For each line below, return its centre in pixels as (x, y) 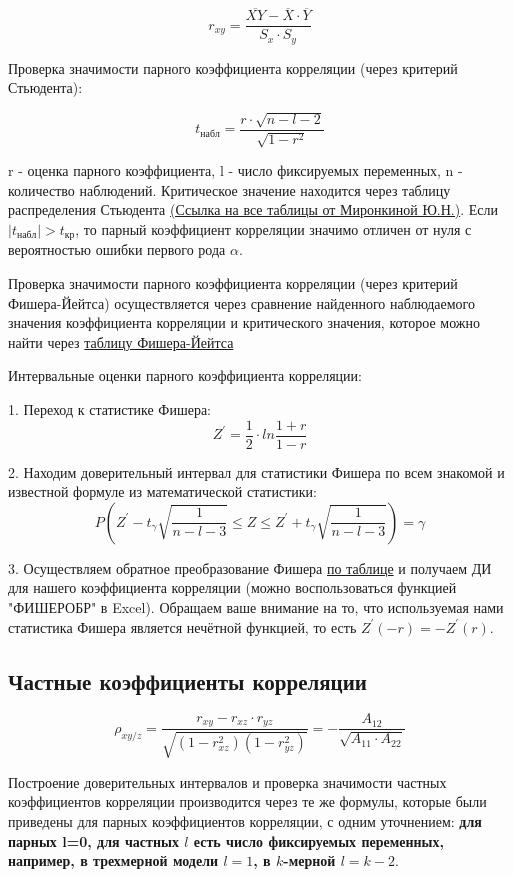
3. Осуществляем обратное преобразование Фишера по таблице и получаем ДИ (250, 567)
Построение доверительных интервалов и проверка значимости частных (227, 781)
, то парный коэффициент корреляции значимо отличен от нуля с (273, 228)
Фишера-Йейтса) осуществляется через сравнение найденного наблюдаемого (241, 302)
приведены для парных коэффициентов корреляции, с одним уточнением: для (245, 821)
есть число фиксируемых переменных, (319, 840)
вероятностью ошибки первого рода (117, 249)
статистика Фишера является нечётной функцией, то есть (182, 626)
